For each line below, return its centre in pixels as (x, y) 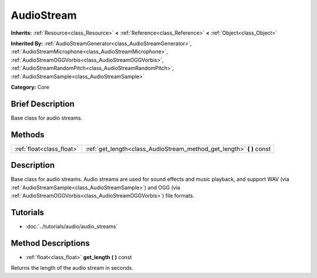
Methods (28, 135)
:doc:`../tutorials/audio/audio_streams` (72, 226)
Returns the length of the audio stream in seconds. (72, 268)
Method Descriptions (50, 243)
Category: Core (30, 87)
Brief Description (43, 104)
